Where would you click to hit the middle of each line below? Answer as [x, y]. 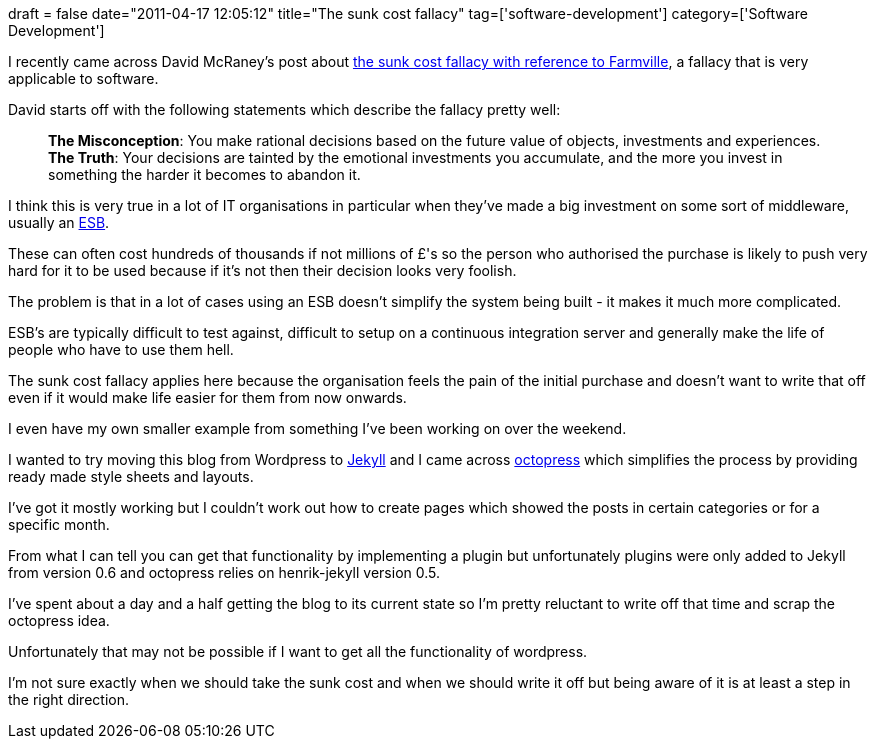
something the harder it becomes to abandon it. [204, 174]
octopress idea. [59, 620]
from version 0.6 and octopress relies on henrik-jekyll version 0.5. [224, 572]
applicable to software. [83, 78]
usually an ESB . [59, 222]
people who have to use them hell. [121, 349]
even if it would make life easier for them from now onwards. [207, 397]
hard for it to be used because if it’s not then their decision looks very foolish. [262, 270]
